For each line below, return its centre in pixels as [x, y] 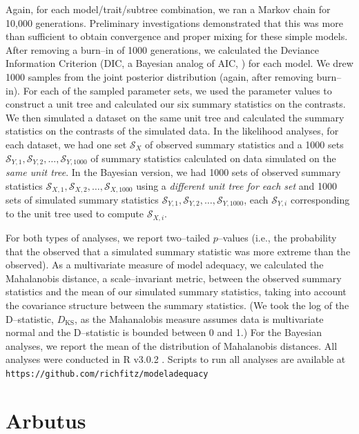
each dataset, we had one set [66, 144]
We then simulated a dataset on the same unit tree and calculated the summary [175, 117]
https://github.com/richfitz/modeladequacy [107, 374]
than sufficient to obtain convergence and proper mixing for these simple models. [177, 36]
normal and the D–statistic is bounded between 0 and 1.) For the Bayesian [164, 332]
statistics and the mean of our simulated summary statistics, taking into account [176, 292]
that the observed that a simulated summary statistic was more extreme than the [178, 251]
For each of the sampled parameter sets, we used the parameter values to [177, 90]
